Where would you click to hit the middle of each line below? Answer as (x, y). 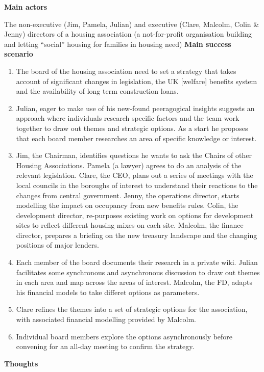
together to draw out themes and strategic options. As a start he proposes (132, 128)
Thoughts (21, 363)
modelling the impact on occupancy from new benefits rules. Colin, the (127, 205)
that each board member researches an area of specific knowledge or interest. (136, 138)
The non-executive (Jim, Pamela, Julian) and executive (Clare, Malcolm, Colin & (132, 24)
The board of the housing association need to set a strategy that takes (126, 71)
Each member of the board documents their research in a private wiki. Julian (137, 262)
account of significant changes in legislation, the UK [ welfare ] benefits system (137, 81)
